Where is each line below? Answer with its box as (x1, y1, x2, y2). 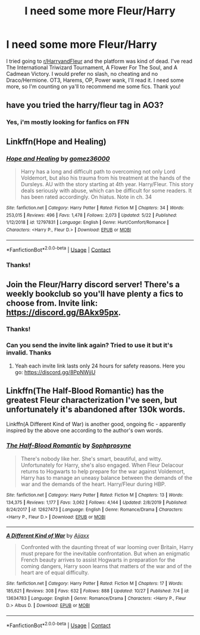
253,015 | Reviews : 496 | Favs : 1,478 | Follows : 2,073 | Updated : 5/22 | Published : (6, 212, 177, 218)
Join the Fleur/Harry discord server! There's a (6, 279, 180, 289)
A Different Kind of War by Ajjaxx (6, 532, 89, 540)
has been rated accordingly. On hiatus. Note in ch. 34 (20, 193, 152, 201)
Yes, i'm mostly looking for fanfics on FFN (6, 118, 130, 127)
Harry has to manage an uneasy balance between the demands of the (20, 474, 192, 481)
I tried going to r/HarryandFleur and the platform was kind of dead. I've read (6, 57, 192, 64)
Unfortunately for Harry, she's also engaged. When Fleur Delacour (20, 461, 184, 468)
